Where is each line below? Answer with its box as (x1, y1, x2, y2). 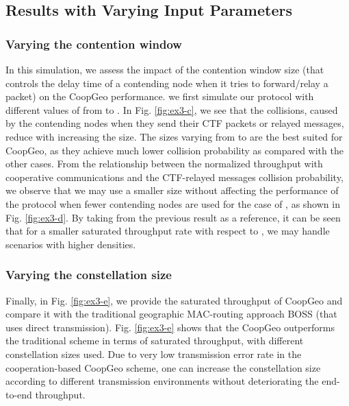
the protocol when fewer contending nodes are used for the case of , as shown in (5, 196, 340, 211)
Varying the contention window (5, 35, 182, 52)
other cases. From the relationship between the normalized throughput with (5, 156, 323, 171)
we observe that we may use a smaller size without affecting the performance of (5, 183, 339, 198)
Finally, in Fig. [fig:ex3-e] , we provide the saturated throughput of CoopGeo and (5, 293, 343, 307)
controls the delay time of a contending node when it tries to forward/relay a (5, 75, 328, 90)
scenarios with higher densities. (5, 237, 136, 251)
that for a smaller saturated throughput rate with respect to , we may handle (5, 224, 330, 238)
